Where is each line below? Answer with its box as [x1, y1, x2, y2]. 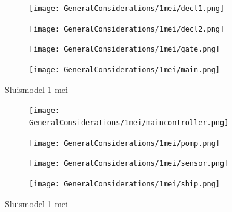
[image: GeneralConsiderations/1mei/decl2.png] [29, 24, 225, 33]
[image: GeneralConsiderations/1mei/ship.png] [29, 179, 220, 188]
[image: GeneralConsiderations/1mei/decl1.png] [29, 4, 225, 13]
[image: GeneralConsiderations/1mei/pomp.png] [29, 138, 220, 148]
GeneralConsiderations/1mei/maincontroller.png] [29, 118, 229, 127]
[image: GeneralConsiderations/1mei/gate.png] [29, 45, 220, 54]
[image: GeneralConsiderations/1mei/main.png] [29, 65, 220, 74]
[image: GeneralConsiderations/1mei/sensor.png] [29, 159, 229, 168]
